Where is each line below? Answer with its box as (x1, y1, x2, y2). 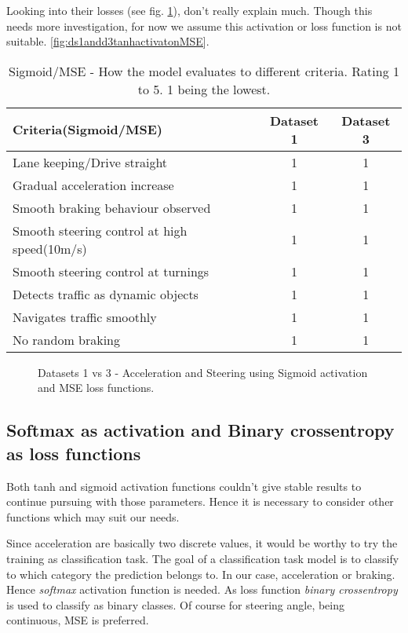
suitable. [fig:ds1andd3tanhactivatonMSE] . (6, 33, 209, 49)
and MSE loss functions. (38, 379, 155, 396)
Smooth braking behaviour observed (13, 198, 211, 217)
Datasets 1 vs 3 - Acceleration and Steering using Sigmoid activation (38, 364, 368, 380)
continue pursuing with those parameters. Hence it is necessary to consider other (6, 493, 394, 510)
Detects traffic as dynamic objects (13, 284, 199, 303)
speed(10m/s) (13, 239, 87, 258)
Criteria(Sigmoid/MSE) (13, 120, 162, 139)
